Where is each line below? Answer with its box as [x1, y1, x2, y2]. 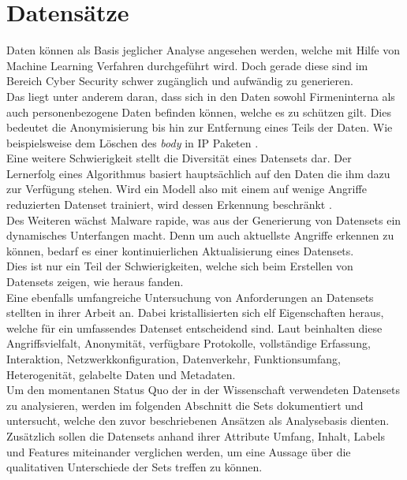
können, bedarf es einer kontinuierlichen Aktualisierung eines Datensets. [6, 242, 354, 259]
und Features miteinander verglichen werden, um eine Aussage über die [6, 443, 351, 460]
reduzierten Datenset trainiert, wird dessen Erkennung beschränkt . [6, 196, 332, 213]
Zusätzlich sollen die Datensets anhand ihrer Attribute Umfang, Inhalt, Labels [6, 427, 386, 444]
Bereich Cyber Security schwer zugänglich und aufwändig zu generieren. [6, 73, 353, 89]
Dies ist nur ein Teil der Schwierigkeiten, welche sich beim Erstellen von [6, 258, 353, 274]
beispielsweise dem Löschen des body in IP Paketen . [6, 134, 259, 151]
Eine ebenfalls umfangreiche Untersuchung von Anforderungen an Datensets [6, 288, 374, 305]
